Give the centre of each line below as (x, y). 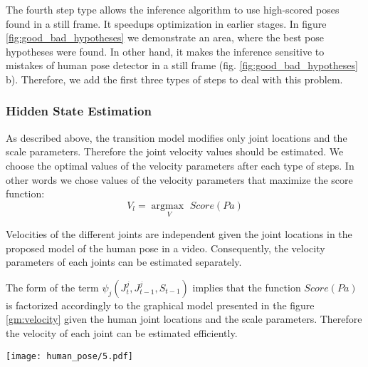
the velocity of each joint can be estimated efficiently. (122, 332)
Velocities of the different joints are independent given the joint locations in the (179, 233)
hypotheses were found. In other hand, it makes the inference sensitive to (165, 51)
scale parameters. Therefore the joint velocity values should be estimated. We (175, 151)
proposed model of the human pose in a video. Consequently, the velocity (165, 248)
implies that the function (247, 287)
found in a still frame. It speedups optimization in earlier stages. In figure (166, 23)
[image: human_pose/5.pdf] (69, 356)
